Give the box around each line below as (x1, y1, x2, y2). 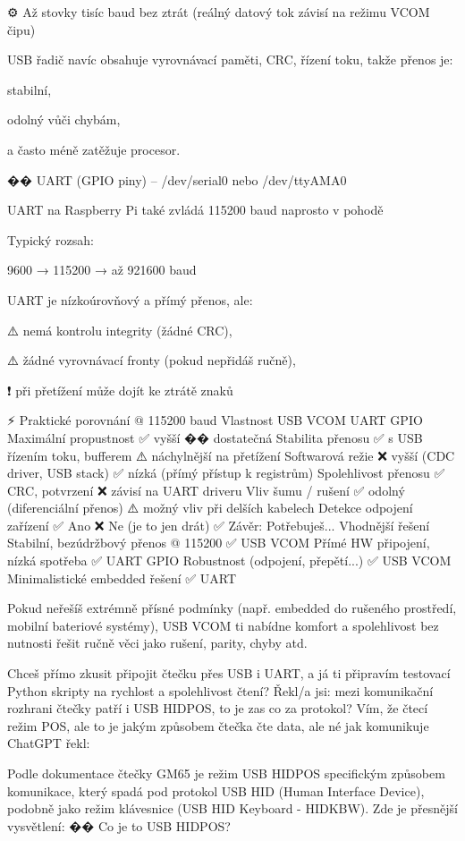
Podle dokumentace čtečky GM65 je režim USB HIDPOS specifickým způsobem (7, 764, 445, 782)
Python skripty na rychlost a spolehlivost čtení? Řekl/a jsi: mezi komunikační (7, 681, 434, 700)
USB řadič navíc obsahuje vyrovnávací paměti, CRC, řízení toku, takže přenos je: (7, 50, 453, 69)
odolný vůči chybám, (7, 110, 121, 129)
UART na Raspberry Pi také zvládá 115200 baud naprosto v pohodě (7, 200, 384, 219)
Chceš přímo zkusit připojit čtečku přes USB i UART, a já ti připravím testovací (7, 664, 451, 683)
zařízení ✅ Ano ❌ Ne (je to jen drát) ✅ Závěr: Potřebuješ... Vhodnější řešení (7, 515, 430, 534)
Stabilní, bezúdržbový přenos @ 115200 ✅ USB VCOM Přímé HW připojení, (7, 533, 430, 552)
